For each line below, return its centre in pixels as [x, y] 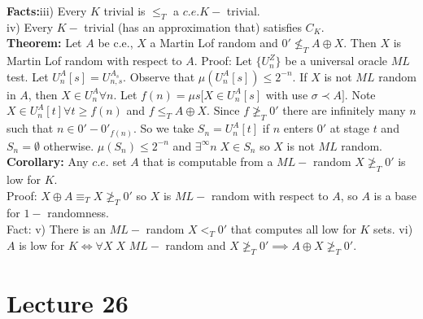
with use [287, 94]
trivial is [124, 11]
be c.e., [116, 43]
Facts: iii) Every [47, 11]
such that [30, 128]
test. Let [28, 76]
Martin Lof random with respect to [94, 61]
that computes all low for [293, 229]
